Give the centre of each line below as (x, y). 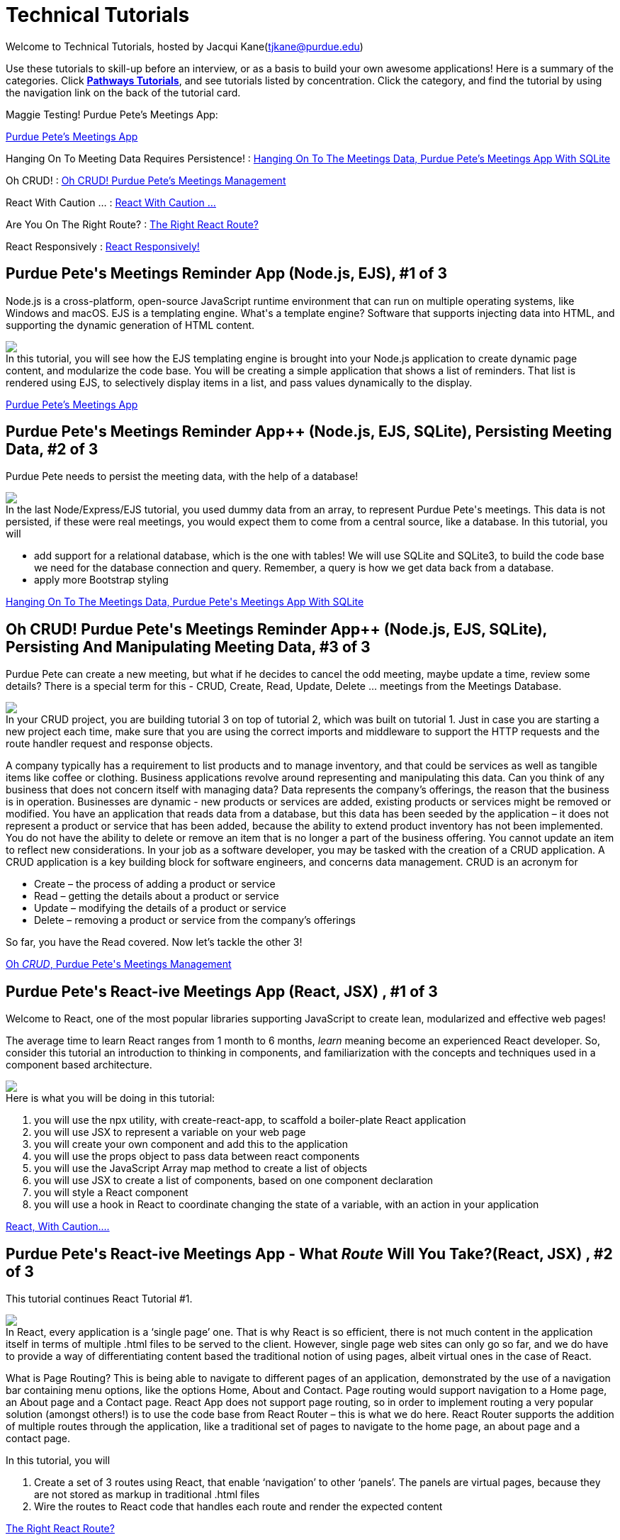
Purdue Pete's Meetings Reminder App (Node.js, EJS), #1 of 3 (226, 274)
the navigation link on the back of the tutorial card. (123, 92)
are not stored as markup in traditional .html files (147, 1494)
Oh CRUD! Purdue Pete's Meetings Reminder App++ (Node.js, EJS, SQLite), (276, 629)
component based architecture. (79, 1065)
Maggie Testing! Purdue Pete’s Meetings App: (112, 114)
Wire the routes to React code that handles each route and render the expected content (238, 1506)
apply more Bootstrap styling (101, 580)
